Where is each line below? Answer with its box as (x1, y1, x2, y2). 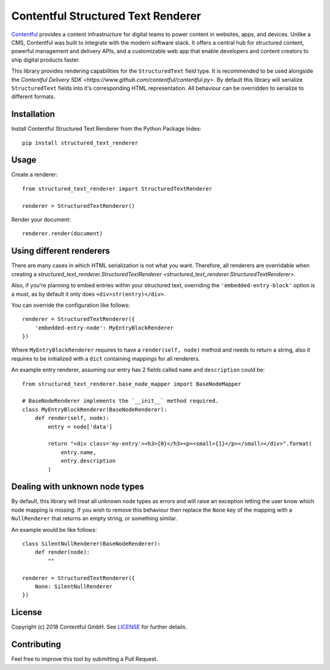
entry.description (61, 457, 116, 465)
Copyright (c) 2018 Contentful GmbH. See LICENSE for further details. (11, 624, 188, 631)
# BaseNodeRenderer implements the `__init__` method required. (22, 397, 219, 405)
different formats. (11, 93, 56, 100)
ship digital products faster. (11, 56, 81, 64)
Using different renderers (11, 246, 110, 256)
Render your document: (11, 216, 71, 223)
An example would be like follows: (11, 526, 97, 533)
